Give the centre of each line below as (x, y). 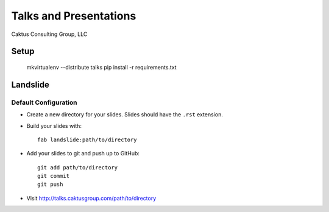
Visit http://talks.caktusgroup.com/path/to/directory (91, 198)
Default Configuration (44, 102)
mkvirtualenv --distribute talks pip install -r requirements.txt (101, 67)
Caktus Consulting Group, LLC (49, 34)
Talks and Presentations (74, 16)
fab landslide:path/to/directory (87, 140)
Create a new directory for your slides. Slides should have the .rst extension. (125, 115)
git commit (54, 176)
